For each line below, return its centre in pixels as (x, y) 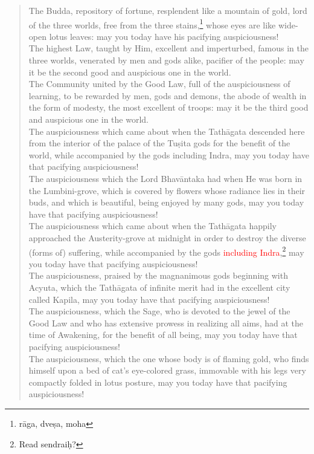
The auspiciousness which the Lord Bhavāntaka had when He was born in (165, 178)
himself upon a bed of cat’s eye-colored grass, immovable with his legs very (167, 370)
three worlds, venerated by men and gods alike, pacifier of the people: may (166, 60)
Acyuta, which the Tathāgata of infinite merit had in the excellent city (159, 287)
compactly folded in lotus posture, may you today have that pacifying (158, 382)
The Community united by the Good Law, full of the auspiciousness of (159, 84)
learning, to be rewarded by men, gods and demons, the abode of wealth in (168, 95)
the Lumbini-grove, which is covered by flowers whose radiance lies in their (167, 190)
